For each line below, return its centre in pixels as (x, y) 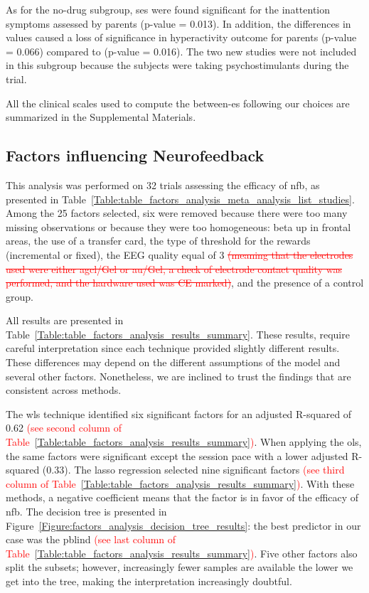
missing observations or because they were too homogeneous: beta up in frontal (178, 226)
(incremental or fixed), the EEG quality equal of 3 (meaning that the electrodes (180, 254)
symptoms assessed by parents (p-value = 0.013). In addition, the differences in (178, 23)
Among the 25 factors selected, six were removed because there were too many (177, 213)
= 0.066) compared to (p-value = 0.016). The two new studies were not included (181, 51)
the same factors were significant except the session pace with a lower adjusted (177, 455)
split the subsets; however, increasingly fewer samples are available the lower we (180, 567)
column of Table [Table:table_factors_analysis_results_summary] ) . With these (180, 483)
